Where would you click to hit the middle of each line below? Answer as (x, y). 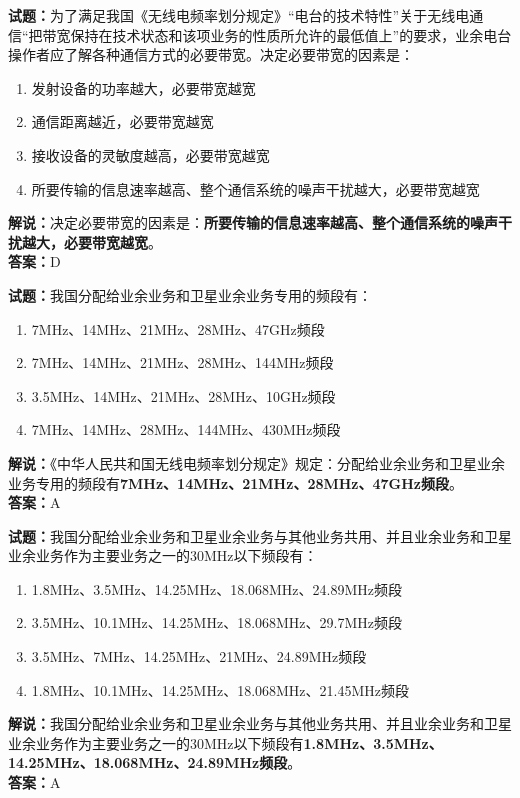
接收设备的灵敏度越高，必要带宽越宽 (150, 154)
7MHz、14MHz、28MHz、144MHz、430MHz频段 (186, 429)
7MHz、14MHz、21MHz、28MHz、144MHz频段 (182, 362)
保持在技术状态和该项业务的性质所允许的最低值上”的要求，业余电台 (291, 34)
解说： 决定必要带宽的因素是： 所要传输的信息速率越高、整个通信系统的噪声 (253, 222)
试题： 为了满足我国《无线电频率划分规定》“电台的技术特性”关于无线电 (239, 15)
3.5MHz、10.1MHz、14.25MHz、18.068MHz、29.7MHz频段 (217, 622)
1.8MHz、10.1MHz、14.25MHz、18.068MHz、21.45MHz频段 (220, 689)
